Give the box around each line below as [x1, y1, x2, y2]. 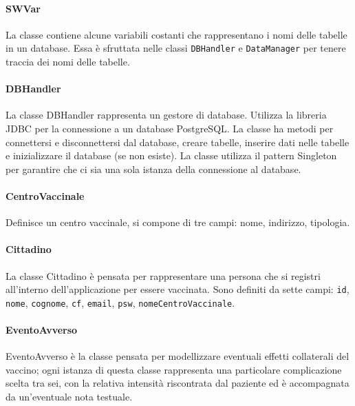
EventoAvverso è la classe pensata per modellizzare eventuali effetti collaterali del [6, 349, 349, 363]
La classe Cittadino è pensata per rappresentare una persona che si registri [6, 268, 321, 283]
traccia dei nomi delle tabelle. [6, 54, 130, 69]
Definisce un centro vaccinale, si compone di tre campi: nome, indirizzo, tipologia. [6, 215, 350, 230]
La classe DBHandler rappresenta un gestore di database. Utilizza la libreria [6, 108, 327, 122]
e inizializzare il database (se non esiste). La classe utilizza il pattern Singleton [6, 148, 337, 163]
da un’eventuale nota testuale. [6, 389, 133, 404]
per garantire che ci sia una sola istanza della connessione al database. [6, 161, 301, 176]
